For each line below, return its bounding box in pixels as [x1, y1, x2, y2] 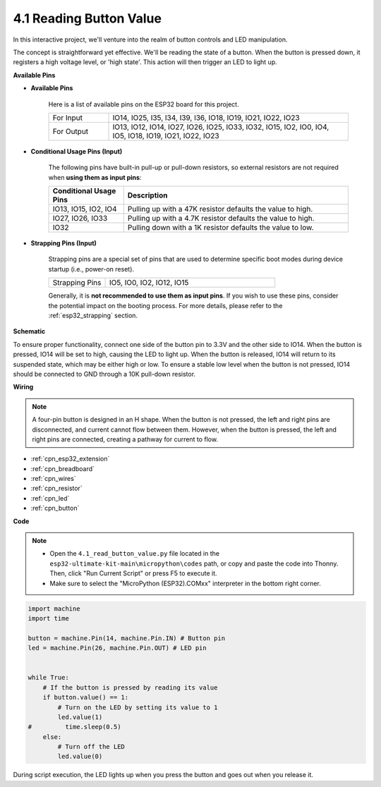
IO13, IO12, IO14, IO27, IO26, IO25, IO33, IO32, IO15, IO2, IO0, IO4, [112, 122, 329, 132]
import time [28, 614, 70, 622]
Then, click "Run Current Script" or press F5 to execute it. [49, 569, 218, 578]
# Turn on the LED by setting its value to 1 [57, 703, 218, 712]
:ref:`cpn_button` [30, 504, 80, 513]
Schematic [13, 327, 46, 336]
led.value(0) [57, 752, 103, 761]
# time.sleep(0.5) [28, 723, 121, 731]
